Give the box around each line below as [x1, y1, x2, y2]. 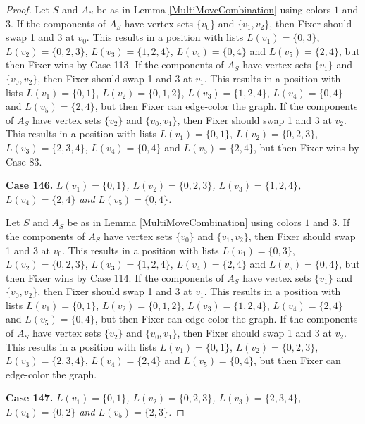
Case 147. [6, 390, 54, 405]
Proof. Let [6, 2, 49, 16]
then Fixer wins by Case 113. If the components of [6, 57, 224, 72]
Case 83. [6, 154, 42, 168]
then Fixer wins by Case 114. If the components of [6, 270, 224, 285]
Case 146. [6, 177, 54, 192]
